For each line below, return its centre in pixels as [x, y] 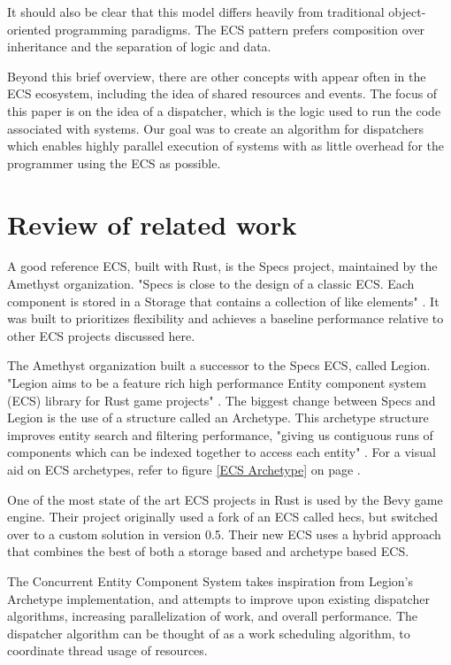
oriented [29, 29]
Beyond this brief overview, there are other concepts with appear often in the [217, 76]
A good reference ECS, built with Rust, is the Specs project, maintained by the [222, 266]
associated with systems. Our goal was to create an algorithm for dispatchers [215, 128]
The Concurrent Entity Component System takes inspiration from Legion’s [210, 580]
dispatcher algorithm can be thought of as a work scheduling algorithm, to [209, 633]
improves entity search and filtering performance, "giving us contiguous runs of [220, 434]
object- [407, 12]
